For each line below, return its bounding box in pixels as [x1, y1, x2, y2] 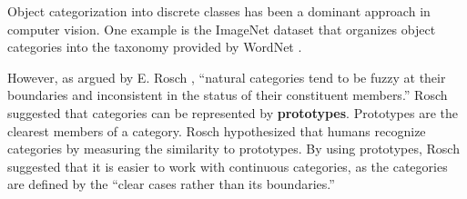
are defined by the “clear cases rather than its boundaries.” [7, 174, 335, 194]
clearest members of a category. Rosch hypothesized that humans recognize [7, 121, 426, 140]
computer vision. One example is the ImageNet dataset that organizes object [7, 19, 436, 38]
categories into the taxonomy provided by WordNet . [7, 37, 302, 56]
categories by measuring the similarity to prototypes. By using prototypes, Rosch [7, 139, 460, 158]
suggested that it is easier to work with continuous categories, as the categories [7, 156, 448, 175]
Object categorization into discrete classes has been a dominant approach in [7, 2, 431, 20]
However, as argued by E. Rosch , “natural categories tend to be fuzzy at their [7, 67, 446, 86]
